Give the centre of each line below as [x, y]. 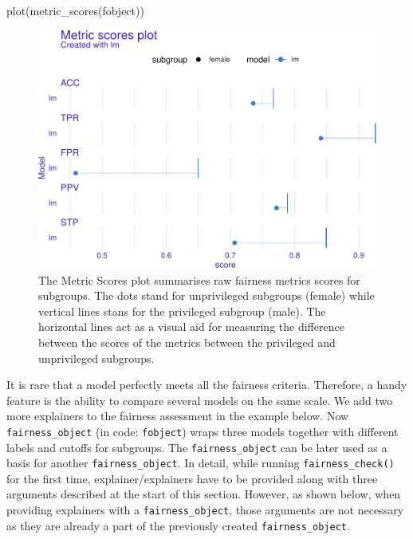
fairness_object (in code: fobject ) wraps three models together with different [203, 431]
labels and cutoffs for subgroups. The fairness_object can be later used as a [197, 447]
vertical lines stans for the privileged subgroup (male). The [182, 311]
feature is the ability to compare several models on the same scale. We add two [200, 400]
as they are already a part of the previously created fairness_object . [178, 525]
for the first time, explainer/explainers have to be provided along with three [192, 478]
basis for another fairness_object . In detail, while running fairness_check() [201, 463]
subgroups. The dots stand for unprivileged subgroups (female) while [206, 295]
